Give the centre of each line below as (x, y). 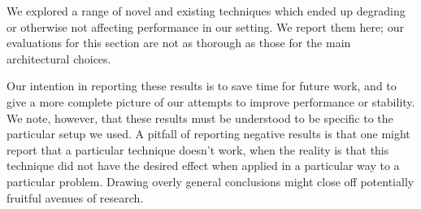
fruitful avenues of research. (75, 197)
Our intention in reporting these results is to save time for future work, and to (202, 86)
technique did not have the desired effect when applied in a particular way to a (203, 165)
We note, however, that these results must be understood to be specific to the (200, 118)
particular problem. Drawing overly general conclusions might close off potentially (210, 181)
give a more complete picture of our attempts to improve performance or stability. (211, 101)
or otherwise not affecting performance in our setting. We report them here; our (205, 26)
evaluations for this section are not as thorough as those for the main (179, 43)
